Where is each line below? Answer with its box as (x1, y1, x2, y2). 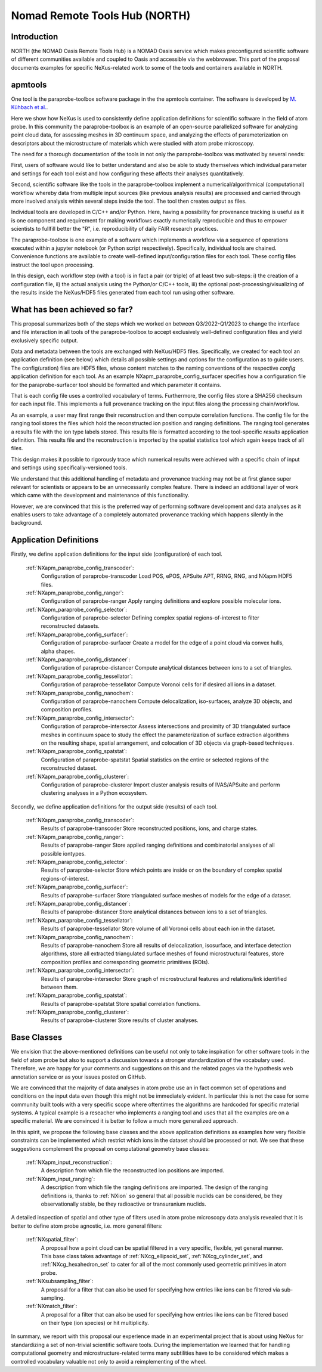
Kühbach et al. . (11, 104, 48, 111)
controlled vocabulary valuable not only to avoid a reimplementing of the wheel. (11, 1358, 207, 1365)
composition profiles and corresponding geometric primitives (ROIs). (41, 958, 210, 965)
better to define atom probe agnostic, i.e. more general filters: (11, 1222, 163, 1229)
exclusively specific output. (11, 337, 79, 344)
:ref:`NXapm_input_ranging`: (26, 1175, 95, 1182)
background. (11, 519, 43, 526)
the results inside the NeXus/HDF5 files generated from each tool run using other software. (11, 289, 235, 296)
